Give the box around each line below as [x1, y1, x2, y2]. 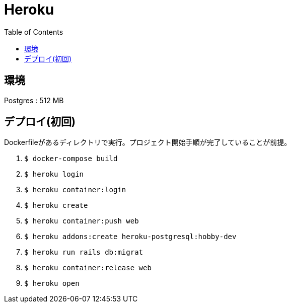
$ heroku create [24, 201, 88, 210]
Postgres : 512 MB [4, 96, 64, 105]
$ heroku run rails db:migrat [24, 248, 143, 257]
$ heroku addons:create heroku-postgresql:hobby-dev [24, 233, 237, 241]
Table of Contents [4, 27, 63, 36]
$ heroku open [24, 279, 80, 288]
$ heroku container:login [24, 186, 126, 194]
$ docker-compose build [24, 155, 118, 163]
